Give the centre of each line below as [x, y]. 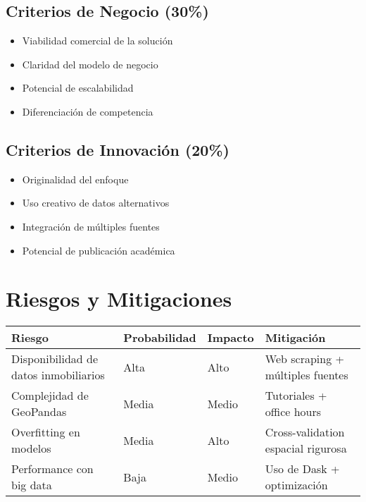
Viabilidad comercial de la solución [97, 41]
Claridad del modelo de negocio [90, 64]
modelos [31, 448]
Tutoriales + [296, 396]
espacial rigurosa [306, 448]
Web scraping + [304, 359]
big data [32, 485]
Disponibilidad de [55, 359]
